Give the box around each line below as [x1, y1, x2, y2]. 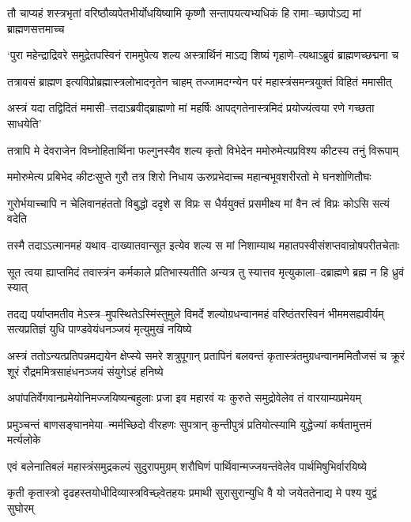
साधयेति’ [7, 115, 42, 131]
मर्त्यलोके [7, 431, 41, 448]
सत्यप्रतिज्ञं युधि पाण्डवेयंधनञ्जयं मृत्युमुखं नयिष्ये [7, 321, 192, 337]
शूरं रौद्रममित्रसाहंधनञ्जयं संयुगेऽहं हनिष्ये [7, 362, 164, 379]
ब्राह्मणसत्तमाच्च [7, 20, 65, 36]
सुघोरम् [7, 500, 35, 516]
